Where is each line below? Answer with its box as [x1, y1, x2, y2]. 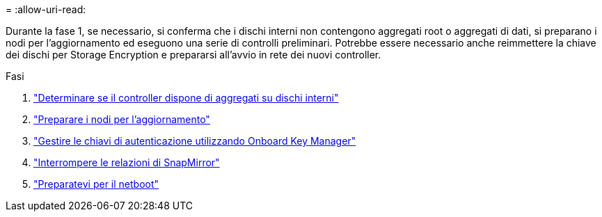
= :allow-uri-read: [6, 3, 86, 15]
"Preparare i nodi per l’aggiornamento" [33, 113, 210, 125]
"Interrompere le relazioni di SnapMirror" [33, 156, 220, 168]
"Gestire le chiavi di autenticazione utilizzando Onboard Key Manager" [33, 135, 356, 147]
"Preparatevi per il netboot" [33, 178, 159, 190]
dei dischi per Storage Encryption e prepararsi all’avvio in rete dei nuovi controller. [6, 49, 381, 61]
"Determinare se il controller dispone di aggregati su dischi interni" [33, 92, 339, 104]
